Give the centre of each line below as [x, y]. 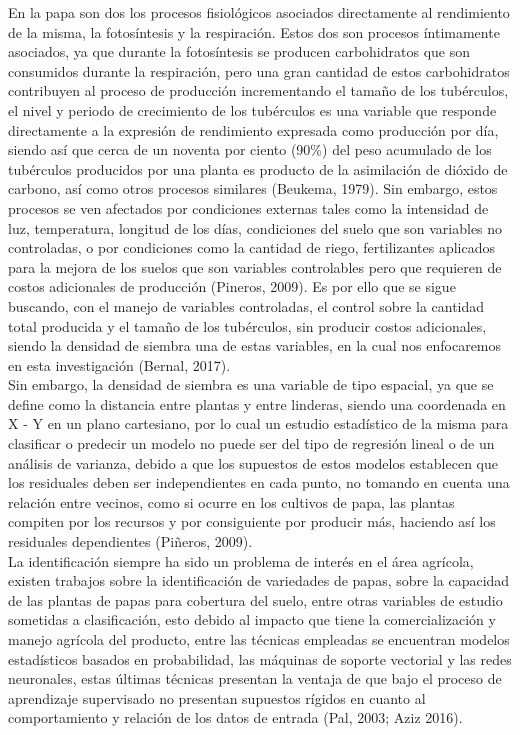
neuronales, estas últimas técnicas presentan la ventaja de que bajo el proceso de [255, 678]
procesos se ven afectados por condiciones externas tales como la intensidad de [248, 207]
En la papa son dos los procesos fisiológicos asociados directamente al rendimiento [259, 12]
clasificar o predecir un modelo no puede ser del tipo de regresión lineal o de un [251, 443]
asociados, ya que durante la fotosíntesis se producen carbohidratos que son [239, 51]
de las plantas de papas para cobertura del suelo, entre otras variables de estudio [255, 599]
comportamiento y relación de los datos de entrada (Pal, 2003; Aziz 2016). [235, 717]
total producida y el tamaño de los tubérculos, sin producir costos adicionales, [247, 325]
